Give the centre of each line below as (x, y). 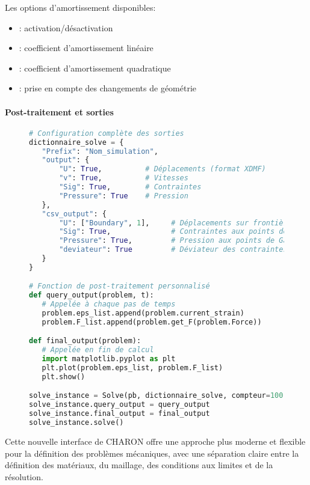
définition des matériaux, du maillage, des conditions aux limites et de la (139, 465)
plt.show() (64, 377)
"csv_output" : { (74, 214)
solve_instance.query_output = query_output (119, 405)
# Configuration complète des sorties (107, 133)
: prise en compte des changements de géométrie (108, 88)
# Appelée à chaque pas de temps (109, 304)
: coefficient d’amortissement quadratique (95, 68)
